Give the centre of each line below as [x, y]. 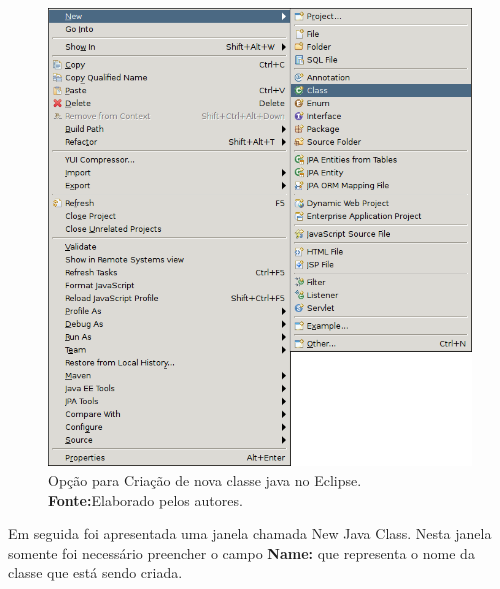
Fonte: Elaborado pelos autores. [145, 499]
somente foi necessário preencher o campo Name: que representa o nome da [241, 552]
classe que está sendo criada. [95, 572]
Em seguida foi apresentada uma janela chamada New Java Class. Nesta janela [250, 533]
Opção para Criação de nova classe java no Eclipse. [205, 479]
